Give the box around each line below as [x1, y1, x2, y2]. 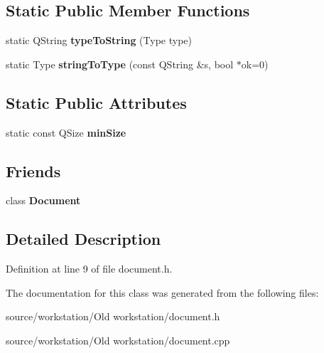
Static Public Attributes [6, 91, 187, 113]
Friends [6, 159, 61, 181]
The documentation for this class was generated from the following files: [6, 285, 319, 300]
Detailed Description [6, 228, 161, 250]
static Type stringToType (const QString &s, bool [6, 56, 234, 71]
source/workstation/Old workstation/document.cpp [6, 332, 230, 347]
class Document [6, 193, 81, 208]
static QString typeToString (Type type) [6, 33, 192, 48]
